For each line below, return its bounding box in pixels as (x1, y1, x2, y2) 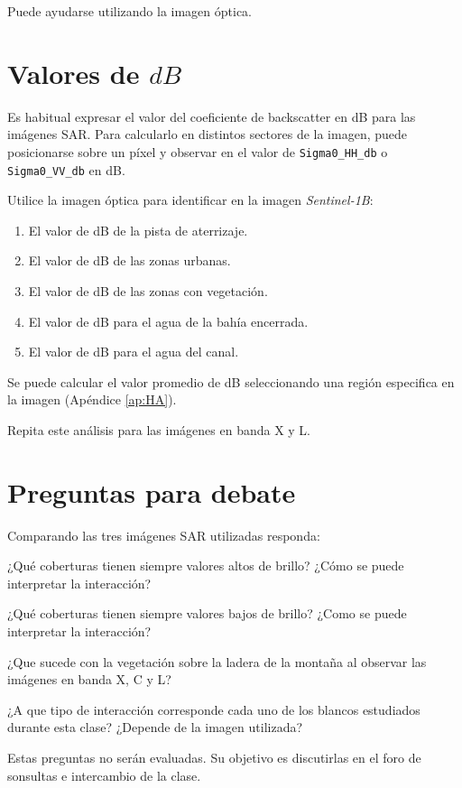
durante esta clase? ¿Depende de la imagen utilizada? (7, 718, 303, 737)
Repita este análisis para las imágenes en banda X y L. (7, 420, 310, 439)
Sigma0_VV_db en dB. (7, 160, 125, 179)
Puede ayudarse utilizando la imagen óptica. (7, 2, 252, 20)
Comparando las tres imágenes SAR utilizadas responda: (7, 525, 320, 544)
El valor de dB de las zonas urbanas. (28, 251, 231, 270)
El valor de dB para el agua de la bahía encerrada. (28, 311, 309, 330)
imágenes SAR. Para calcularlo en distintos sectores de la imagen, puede (7, 125, 408, 144)
